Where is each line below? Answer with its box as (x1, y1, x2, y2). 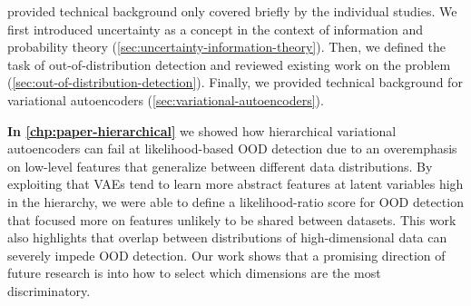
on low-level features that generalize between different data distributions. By (7, 156, 433, 175)
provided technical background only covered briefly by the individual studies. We (7, 2, 457, 20)
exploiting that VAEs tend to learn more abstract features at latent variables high (7, 174, 464, 193)
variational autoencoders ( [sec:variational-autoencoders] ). (7, 90, 324, 109)
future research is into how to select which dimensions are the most (7, 263, 381, 282)
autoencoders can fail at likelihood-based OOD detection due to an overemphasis (7, 139, 457, 158)
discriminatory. (7, 281, 91, 300)
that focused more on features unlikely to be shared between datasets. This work (7, 210, 456, 229)
